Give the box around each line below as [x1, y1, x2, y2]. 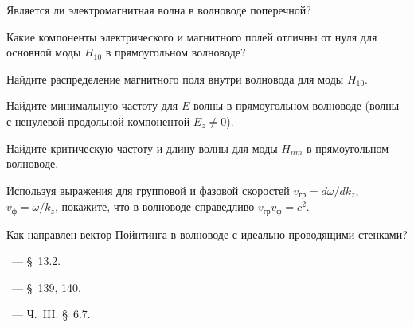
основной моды [6, 44, 81, 60]
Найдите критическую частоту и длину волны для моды [6, 139, 278, 156]
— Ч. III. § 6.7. [11, 306, 91, 322]
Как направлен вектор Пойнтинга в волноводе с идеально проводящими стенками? [6, 225, 408, 242]
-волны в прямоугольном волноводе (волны [189, 97, 400, 114]
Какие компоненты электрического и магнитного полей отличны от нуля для [6, 28, 377, 45]
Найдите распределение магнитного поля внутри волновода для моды [6, 70, 344, 87]
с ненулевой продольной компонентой [6, 112, 190, 129]
